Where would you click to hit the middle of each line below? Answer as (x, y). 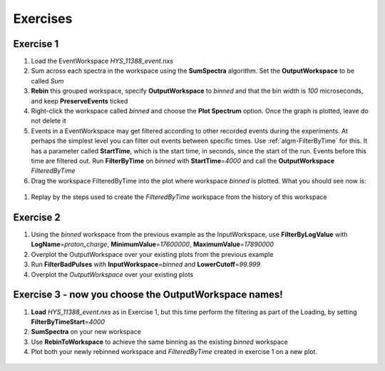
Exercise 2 (37, 217)
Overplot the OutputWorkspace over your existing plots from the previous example (152, 254)
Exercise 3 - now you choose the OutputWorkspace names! (148, 295)
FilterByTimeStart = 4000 (68, 322)
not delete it (48, 121)
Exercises (43, 19)
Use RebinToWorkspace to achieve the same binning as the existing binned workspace (160, 342)
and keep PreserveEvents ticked (79, 101)
